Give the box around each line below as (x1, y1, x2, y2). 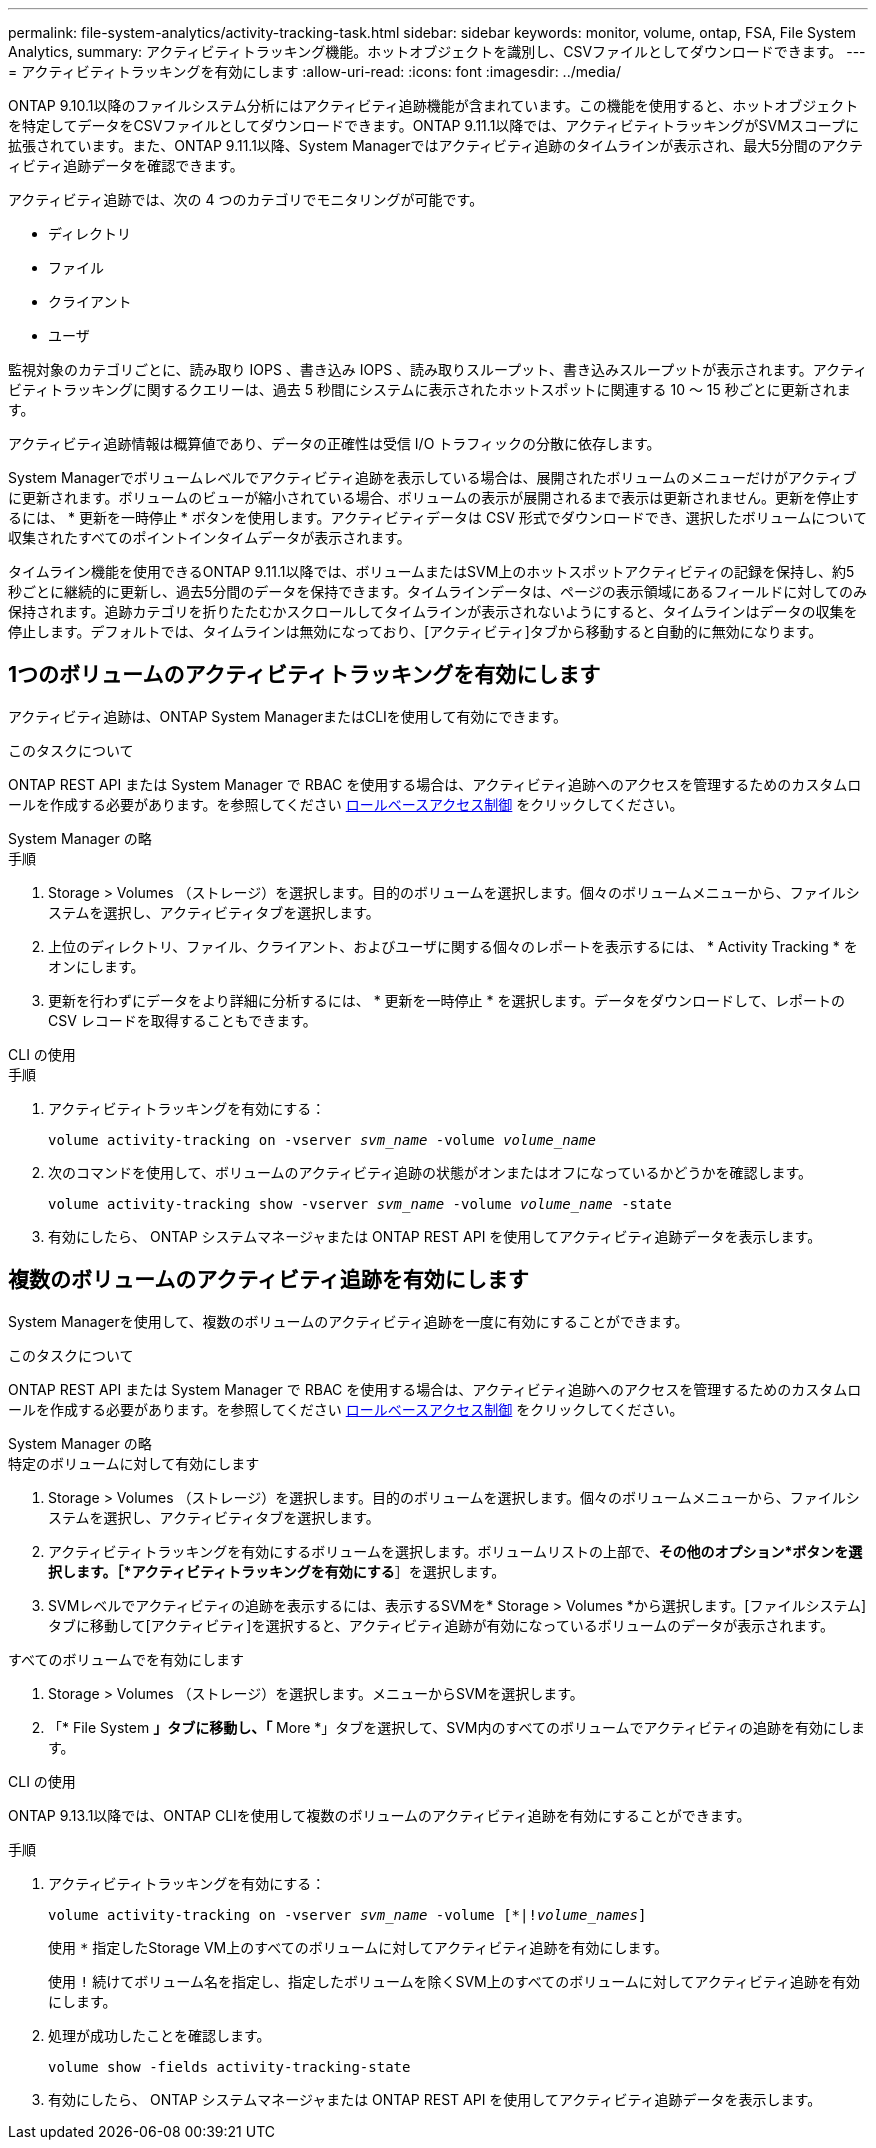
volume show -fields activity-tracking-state (48, 2058, 411, 2075)
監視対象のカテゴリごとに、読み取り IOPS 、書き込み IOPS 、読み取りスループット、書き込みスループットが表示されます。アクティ (8, 361, 868, 378)
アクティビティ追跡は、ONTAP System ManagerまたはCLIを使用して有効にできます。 (8, 707, 568, 725)
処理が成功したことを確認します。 (48, 2026, 271, 2044)
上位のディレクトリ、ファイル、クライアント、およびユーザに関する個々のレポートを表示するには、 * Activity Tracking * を (48, 937, 858, 955)
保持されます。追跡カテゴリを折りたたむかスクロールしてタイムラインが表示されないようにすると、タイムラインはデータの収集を (8, 603, 858, 620)
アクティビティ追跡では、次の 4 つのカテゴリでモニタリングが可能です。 (8, 191, 484, 208)
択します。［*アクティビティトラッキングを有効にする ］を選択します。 (48, 1562, 506, 1580)
